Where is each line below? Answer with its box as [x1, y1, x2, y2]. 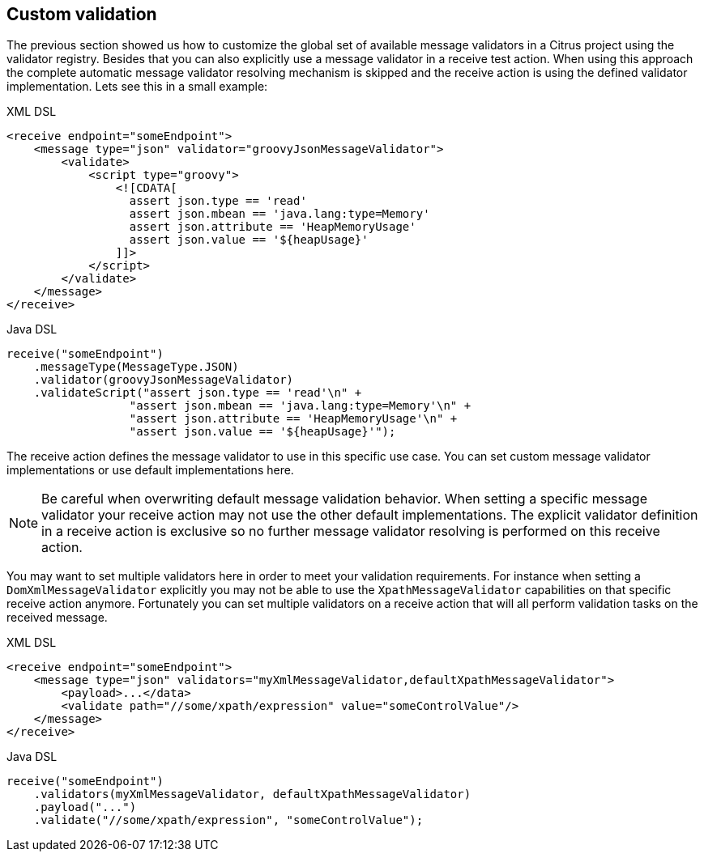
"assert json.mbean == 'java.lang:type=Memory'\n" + [129, 399, 471, 413]
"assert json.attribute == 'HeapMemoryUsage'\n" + [129, 412, 458, 426]
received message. [6, 610, 108, 625]
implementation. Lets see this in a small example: [6, 79, 268, 94]
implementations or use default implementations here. [6, 463, 294, 478]
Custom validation [6, 4, 157, 24]
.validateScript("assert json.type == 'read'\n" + [33, 386, 362, 400]
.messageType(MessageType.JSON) [33, 360, 239, 374]
